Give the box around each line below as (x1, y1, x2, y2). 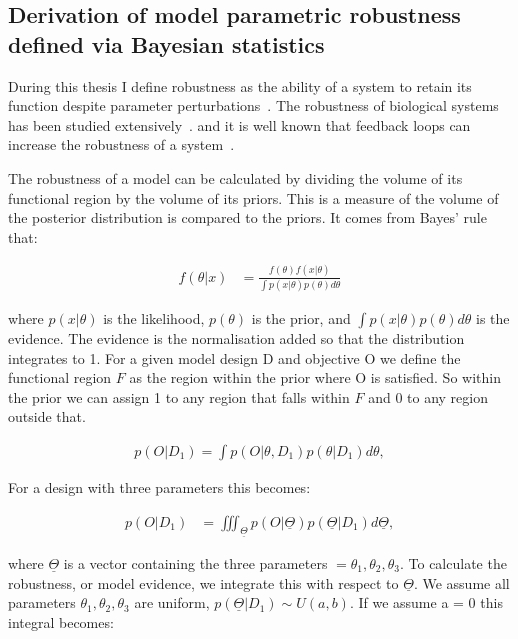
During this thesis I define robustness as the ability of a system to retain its (8, 75, 472, 96)
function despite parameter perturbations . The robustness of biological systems (8, 95, 499, 116)
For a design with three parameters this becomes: (8, 477, 311, 497)
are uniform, (134, 592, 210, 613)
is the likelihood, (103, 308, 205, 328)
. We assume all (413, 572, 510, 593)
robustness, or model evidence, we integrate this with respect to (8, 572, 399, 593)
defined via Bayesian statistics (8, 28, 325, 59)
